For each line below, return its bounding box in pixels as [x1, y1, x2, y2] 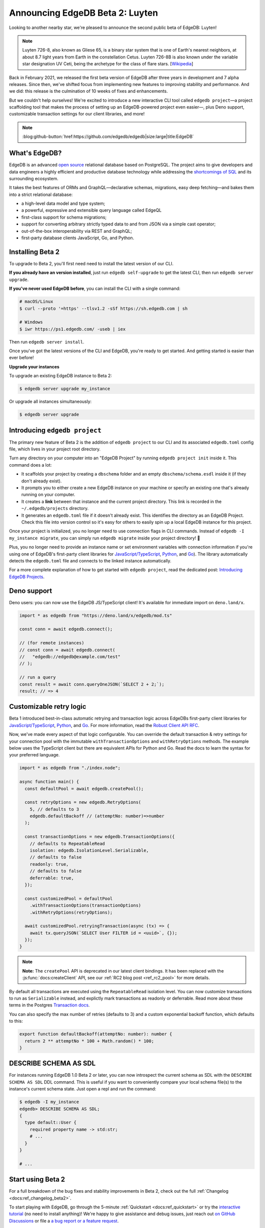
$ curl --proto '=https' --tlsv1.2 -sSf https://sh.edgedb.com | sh [19, 306, 188, 311]
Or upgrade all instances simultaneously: [9, 398, 92, 405]
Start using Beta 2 [9, 1175, 65, 1184]
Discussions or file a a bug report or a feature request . [9, 1218, 119, 1224]
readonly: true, [29, 861, 69, 867]
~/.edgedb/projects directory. [21, 505, 89, 511]
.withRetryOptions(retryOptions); [29, 909, 113, 915]
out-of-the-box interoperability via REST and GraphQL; [21, 228, 132, 234]
